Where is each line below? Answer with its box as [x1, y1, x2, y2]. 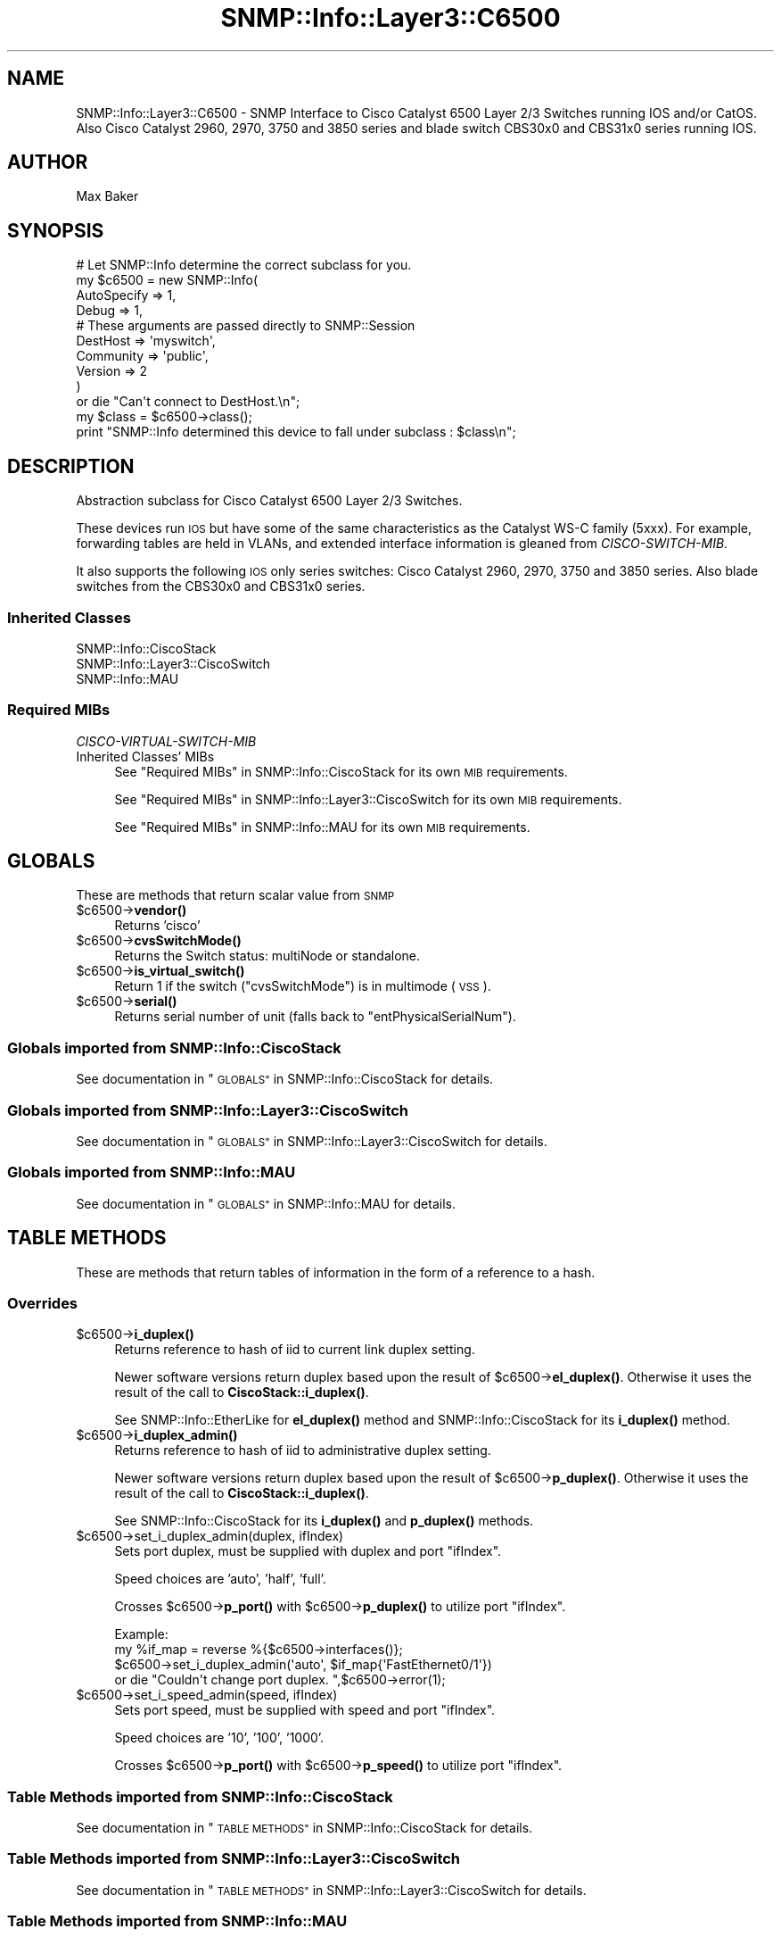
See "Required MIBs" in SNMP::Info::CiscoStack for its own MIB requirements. [114, 763, 568, 779]
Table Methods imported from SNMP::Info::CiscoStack [7, 1787, 393, 1806]
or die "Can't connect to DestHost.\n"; [76, 394, 300, 410]
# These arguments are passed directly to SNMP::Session [76, 318, 415, 334]
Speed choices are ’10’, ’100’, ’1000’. [114, 1730, 325, 1746]
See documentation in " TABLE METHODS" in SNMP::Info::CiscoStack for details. [76, 1820, 533, 1836]
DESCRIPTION [7, 454, 135, 478]
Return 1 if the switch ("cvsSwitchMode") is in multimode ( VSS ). [114, 978, 491, 994]
